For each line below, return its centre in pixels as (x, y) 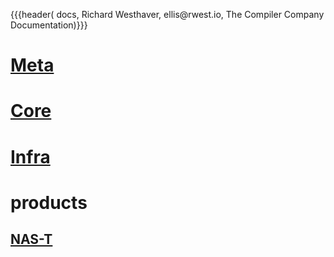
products (49, 202)
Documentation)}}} (49, 25)
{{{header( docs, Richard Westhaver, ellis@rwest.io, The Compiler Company (167, 14)
